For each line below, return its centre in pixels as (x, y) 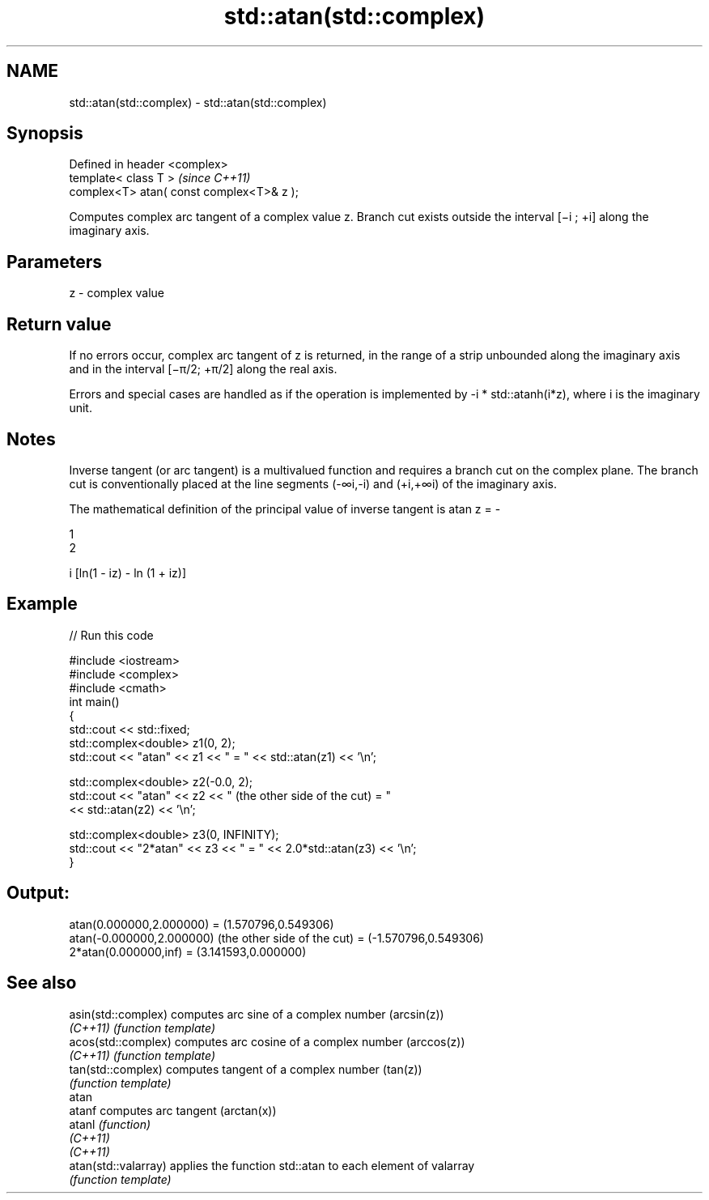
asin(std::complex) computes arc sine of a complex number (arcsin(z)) (257, 1014)
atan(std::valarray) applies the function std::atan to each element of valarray (272, 1165)
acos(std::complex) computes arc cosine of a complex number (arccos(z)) (267, 1041)
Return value (59, 324)
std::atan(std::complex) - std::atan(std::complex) (198, 102)
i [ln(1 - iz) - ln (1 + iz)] (128, 572)
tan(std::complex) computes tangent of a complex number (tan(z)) (246, 1069)
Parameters (54, 262)
